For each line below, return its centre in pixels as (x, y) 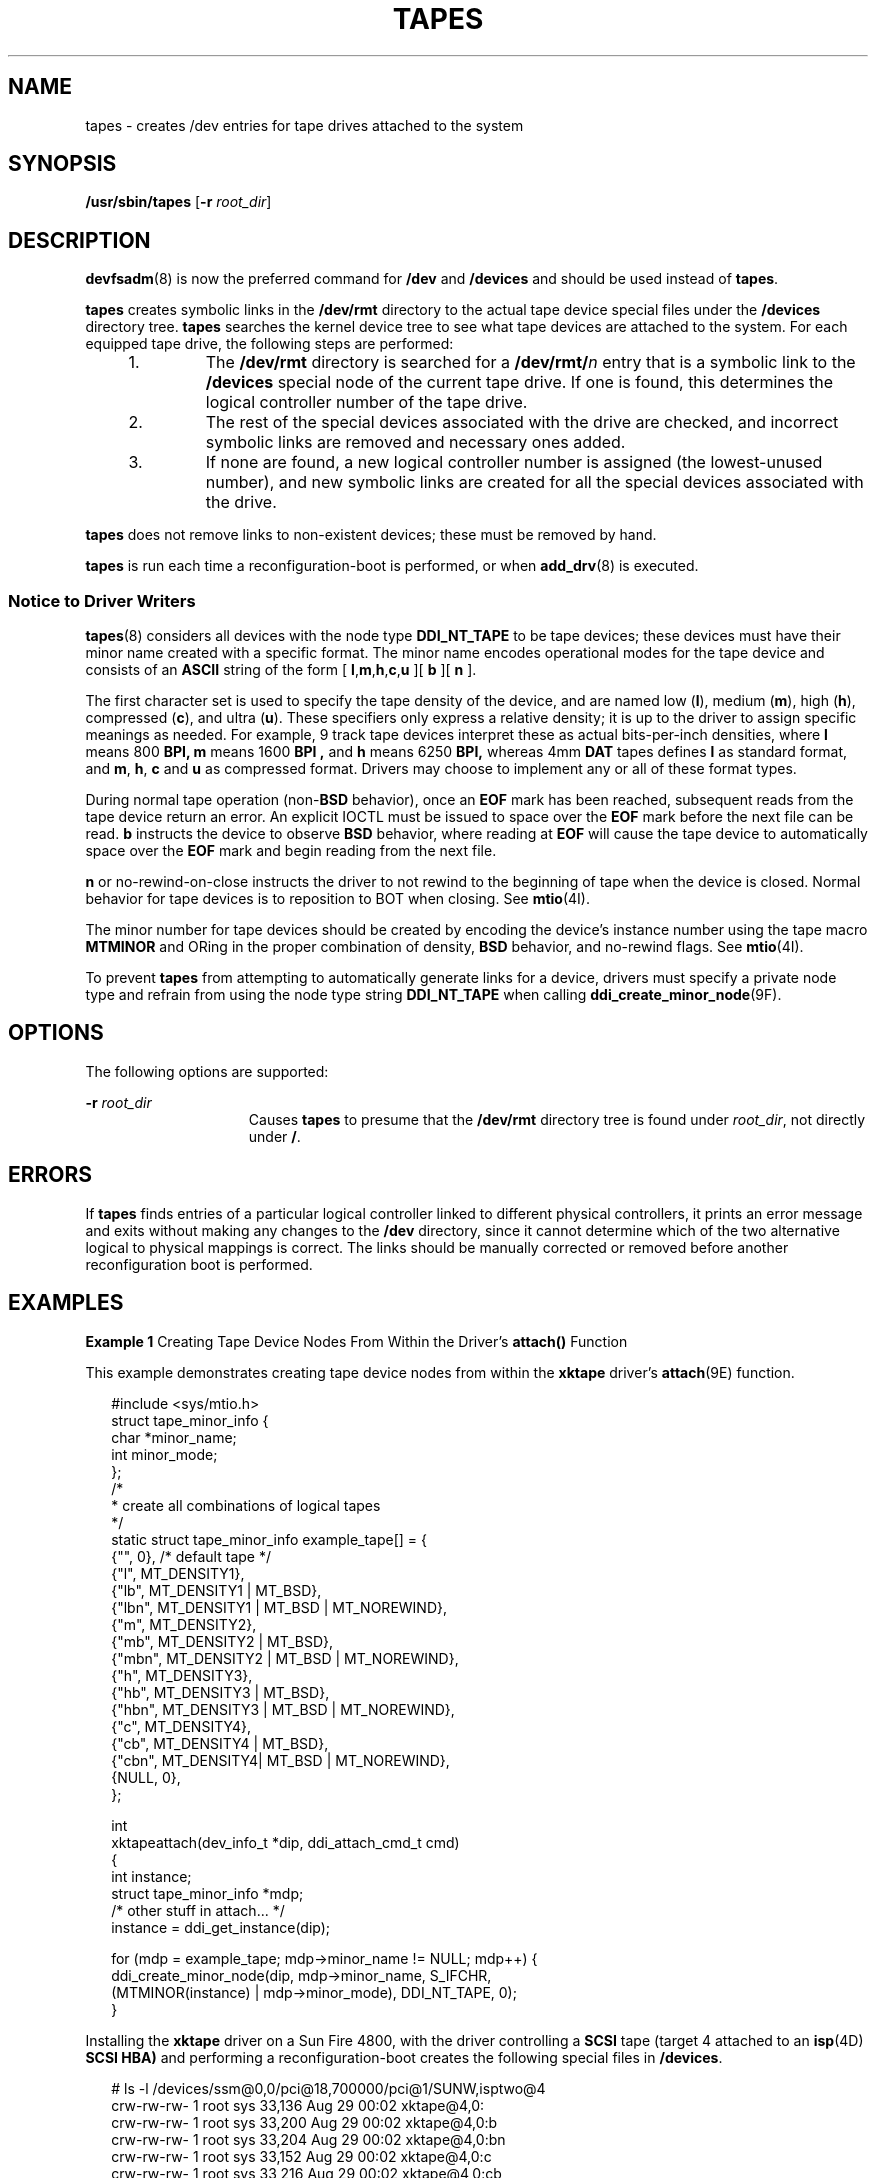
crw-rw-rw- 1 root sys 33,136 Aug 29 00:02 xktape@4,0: (298, 2105)
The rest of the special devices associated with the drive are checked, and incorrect (522, 422)
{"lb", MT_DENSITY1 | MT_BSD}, (216, 1590)
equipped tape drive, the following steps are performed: (269, 344)
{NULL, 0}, (146, 1777)
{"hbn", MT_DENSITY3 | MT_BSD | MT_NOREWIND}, (283, 1709)
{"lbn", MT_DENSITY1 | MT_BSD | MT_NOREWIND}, (279, 1607)
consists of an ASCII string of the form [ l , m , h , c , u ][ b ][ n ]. (281, 670)
